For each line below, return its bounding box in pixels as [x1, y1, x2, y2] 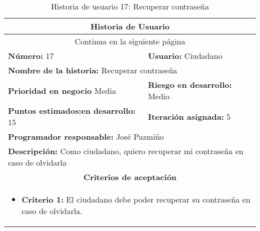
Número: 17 [8, 50, 54, 61]
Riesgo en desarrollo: [147, 79, 232, 90]
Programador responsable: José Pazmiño [8, 131, 164, 142]
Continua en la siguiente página [74, 35, 185, 47]
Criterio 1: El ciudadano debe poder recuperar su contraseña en [21, 194, 250, 205]
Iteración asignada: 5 [147, 110, 231, 122]
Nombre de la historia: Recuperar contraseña [8, 64, 177, 76]
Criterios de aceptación [83, 171, 177, 183]
